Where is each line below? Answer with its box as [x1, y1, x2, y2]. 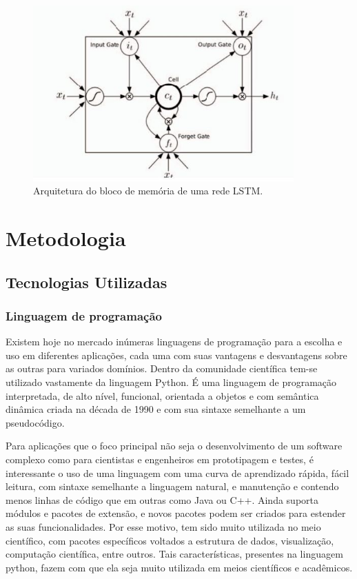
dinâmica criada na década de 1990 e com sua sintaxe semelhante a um [6, 402, 306, 416]
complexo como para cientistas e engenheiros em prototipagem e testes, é [6, 451, 314, 466]
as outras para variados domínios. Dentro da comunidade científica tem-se [6, 361, 318, 376]
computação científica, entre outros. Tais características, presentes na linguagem [6, 547, 343, 561]
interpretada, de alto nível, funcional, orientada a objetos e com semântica [6, 388, 319, 403]
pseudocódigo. [6, 415, 65, 429]
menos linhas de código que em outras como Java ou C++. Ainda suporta [6, 492, 319, 507]
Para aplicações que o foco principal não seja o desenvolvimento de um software [6, 438, 343, 453]
